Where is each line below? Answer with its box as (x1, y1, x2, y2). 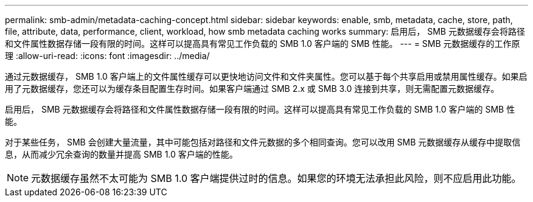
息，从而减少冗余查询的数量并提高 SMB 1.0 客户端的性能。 (5, 149, 238, 159)
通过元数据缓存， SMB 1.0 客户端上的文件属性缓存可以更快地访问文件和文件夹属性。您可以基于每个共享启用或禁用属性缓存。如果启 (5, 71, 528, 82)
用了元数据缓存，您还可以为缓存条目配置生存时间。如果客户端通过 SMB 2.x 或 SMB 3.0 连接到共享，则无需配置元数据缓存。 (5, 83, 500, 94)
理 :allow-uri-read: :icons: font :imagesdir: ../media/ (5, 50, 210, 61)
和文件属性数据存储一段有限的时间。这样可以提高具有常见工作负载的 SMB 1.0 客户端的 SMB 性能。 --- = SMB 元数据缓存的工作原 (5, 38, 520, 49)
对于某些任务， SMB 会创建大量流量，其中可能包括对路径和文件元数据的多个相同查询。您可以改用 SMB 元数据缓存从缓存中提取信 (5, 137, 521, 147)
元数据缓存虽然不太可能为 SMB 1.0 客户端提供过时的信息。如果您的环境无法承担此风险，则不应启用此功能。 (31, 172, 521, 184)
